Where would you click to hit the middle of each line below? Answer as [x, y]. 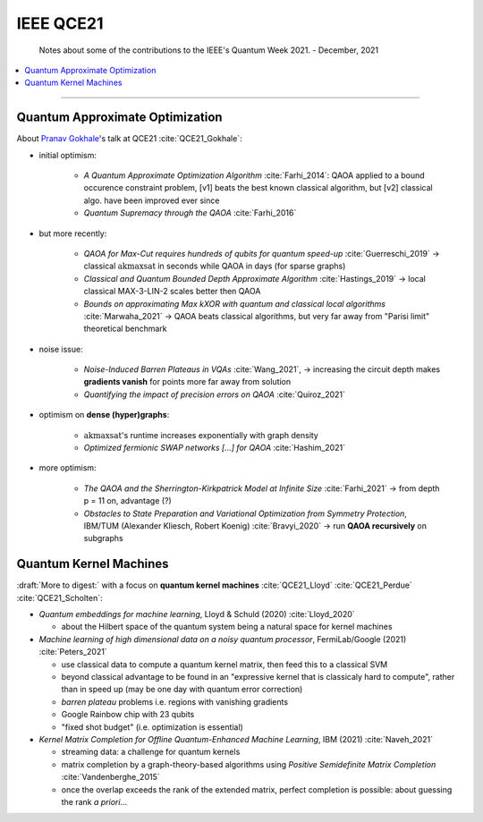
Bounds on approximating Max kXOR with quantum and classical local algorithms [235, 303]
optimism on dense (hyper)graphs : [104, 415]
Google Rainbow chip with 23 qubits [128, 715]
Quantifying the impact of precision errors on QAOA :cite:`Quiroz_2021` [215, 394]
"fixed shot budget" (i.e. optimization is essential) [152, 727]
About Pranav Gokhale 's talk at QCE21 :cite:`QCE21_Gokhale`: [129, 139]
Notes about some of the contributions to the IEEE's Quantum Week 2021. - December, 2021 [209, 50]
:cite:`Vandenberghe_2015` [110, 777]
